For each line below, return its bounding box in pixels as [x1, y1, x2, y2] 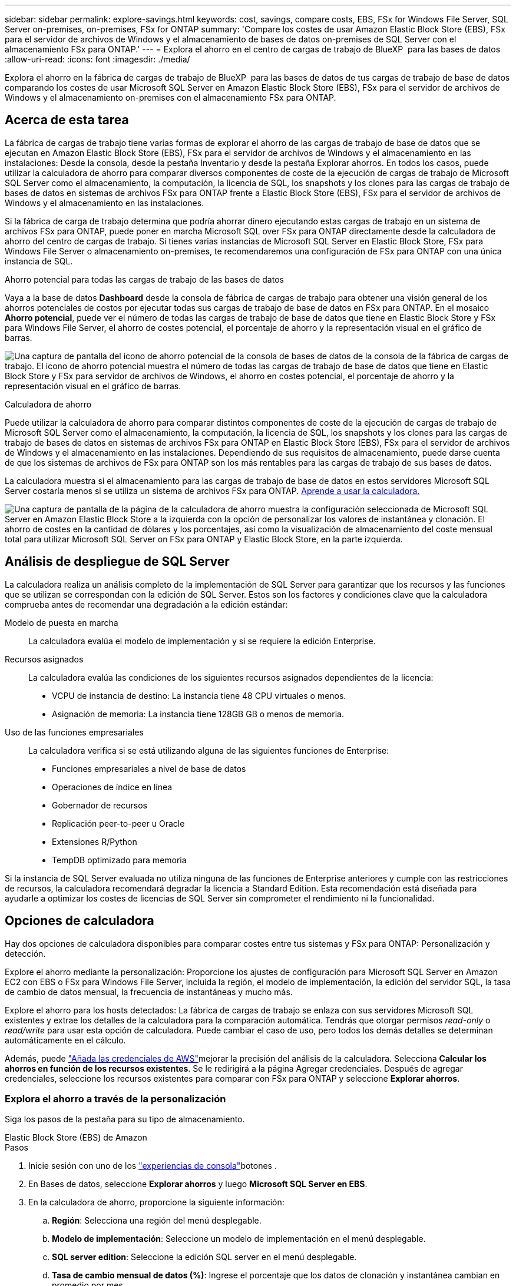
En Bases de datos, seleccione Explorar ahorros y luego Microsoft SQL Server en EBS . [28, 1179, 368, 1189]
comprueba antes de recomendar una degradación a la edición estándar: [5, 599, 288, 609]
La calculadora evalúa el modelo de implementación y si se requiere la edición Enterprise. [28, 635, 376, 646]
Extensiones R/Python [52, 836, 137, 847]
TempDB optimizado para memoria [52, 854, 187, 865]
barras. [5, 332, 32, 343]
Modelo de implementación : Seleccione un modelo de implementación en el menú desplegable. [52, 1234, 426, 1244]
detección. [5, 948, 46, 959]
